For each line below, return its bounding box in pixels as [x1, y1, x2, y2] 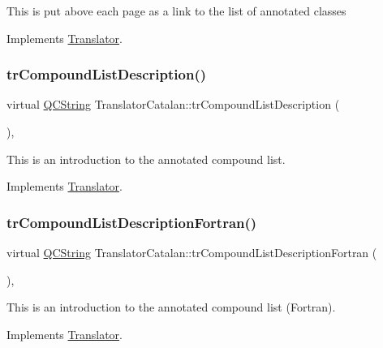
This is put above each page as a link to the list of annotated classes [6, 2, 346, 19]
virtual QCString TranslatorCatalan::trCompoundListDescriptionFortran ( [6, 244, 377, 260]
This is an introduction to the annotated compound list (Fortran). [6, 299, 336, 316]
